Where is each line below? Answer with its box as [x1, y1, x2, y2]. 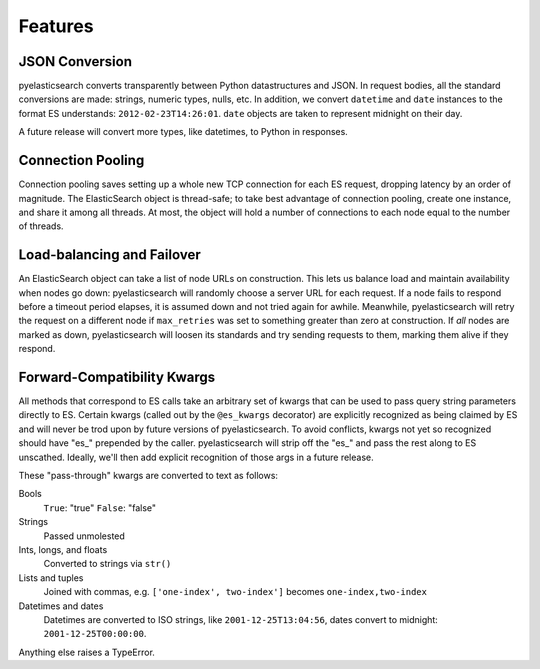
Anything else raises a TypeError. [18, 646, 155, 658]
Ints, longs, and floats [18, 543, 108, 555]
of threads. [18, 220, 64, 232]
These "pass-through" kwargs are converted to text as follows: [18, 470, 279, 482]
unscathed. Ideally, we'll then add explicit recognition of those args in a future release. [18, 451, 374, 463]
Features [18, 15, 94, 37]
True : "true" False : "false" [43, 501, 157, 514]
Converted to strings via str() [43, 558, 172, 570]
